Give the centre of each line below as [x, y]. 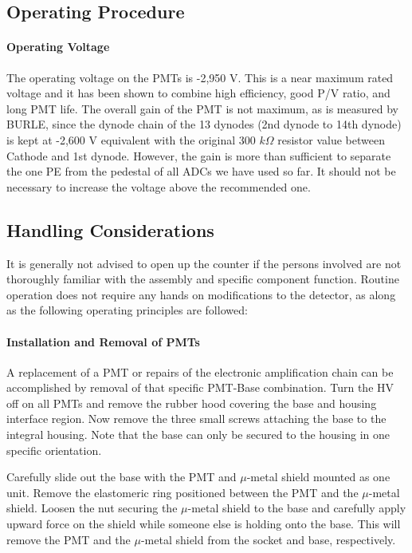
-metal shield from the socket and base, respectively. [268, 539]
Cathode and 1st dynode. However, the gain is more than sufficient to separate [199, 155]
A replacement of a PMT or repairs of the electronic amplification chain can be [200, 371]
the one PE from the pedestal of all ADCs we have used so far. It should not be [201, 171]
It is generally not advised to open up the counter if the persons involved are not [204, 263]
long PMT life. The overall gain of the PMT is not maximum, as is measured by [202, 108]
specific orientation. [54, 450]
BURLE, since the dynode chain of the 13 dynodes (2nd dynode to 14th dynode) [204, 124]
